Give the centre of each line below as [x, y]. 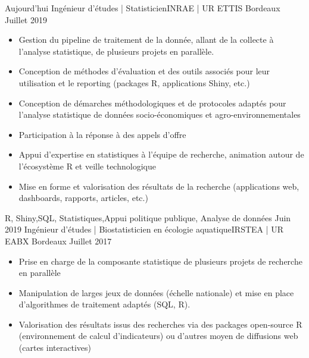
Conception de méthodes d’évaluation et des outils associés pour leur [144, 71]
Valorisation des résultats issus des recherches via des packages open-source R [160, 324]
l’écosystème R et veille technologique [87, 166]
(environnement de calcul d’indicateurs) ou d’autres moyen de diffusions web [158, 336]
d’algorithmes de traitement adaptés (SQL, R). [104, 304]
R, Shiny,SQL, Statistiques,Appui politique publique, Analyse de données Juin [148, 217]
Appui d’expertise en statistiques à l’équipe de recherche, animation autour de [161, 154]
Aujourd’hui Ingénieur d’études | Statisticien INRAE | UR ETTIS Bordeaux [143, 8]
